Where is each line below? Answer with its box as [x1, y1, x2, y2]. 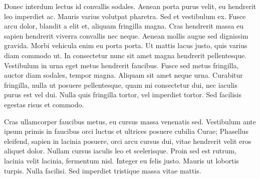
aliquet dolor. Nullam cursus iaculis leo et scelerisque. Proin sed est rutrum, [4, 145, 237, 156]
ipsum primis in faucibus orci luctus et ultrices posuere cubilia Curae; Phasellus [4, 126, 248, 136]
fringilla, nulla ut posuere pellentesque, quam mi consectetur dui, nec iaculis [4, 79, 237, 90]
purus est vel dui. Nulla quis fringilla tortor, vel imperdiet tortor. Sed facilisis [4, 89, 241, 100]
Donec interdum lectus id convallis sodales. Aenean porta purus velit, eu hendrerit [4, 1, 256, 11]
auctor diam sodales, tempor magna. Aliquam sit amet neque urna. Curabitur [4, 70, 243, 80]
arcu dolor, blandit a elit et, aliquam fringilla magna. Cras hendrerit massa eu [4, 21, 244, 31]
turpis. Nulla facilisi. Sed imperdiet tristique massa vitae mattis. [4, 165, 201, 175]
